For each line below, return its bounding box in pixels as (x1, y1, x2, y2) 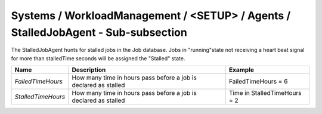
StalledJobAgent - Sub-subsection (11, 26, 187, 39)
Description (72, 66, 106, 74)
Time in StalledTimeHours (228, 89, 302, 97)
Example (228, 66, 255, 74)
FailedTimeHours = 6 (228, 78, 288, 86)
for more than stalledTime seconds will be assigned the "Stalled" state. (11, 54, 185, 62)
